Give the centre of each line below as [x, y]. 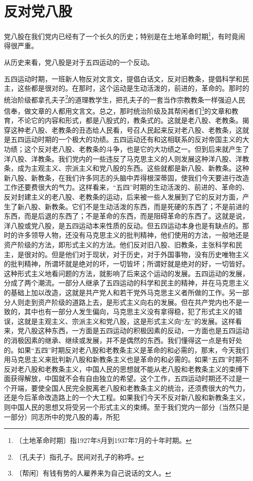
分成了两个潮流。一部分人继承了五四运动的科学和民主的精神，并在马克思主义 [126, 283]
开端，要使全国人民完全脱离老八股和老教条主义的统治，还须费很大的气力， [130, 388]
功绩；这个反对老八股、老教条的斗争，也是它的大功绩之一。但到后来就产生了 [126, 149]
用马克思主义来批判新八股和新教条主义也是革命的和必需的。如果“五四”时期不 [126, 359]
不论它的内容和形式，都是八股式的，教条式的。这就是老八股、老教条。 [130, 120]
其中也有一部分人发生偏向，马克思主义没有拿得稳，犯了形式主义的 [130, 311]
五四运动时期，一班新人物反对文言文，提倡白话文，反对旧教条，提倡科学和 [123, 78]
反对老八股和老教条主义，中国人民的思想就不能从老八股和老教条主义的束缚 [123, 369]
